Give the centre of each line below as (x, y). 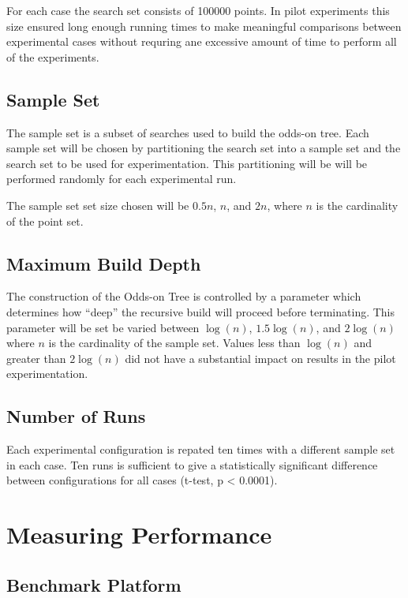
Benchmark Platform (94, 584)
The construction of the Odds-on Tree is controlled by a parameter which (184, 296)
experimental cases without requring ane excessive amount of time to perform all (202, 41)
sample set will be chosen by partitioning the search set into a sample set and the (204, 148)
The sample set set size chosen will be (98, 205)
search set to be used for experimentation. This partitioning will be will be (187, 163)
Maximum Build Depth (104, 263)
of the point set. (45, 221)
